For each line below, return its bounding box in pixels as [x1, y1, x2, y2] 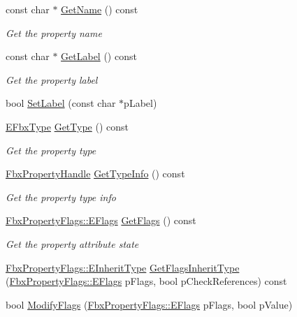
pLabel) [124, 96, 157, 110]
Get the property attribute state [6, 236, 139, 251]
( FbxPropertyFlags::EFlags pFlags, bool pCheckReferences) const [6, 274, 287, 288]
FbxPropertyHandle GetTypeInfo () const [6, 166, 185, 181]
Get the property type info [6, 189, 116, 204]
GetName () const [61, 2, 138, 16]
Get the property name [6, 25, 102, 40]
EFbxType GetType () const [6, 119, 129, 133]
